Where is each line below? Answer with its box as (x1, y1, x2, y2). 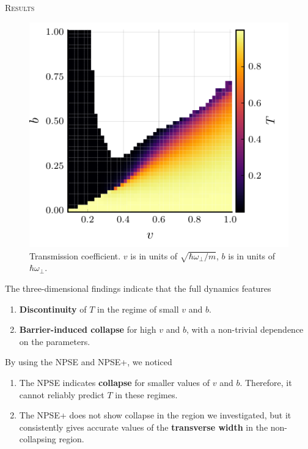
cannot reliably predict (19, 388, 105, 401)
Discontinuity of (19, 302, 87, 315)
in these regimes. (115, 388, 178, 401)
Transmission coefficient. (29, 249, 121, 262)
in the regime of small (97, 302, 179, 315)
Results (5, 1, 35, 13)
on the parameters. (19, 335, 90, 347)
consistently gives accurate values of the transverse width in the (19, 420, 268, 433)
